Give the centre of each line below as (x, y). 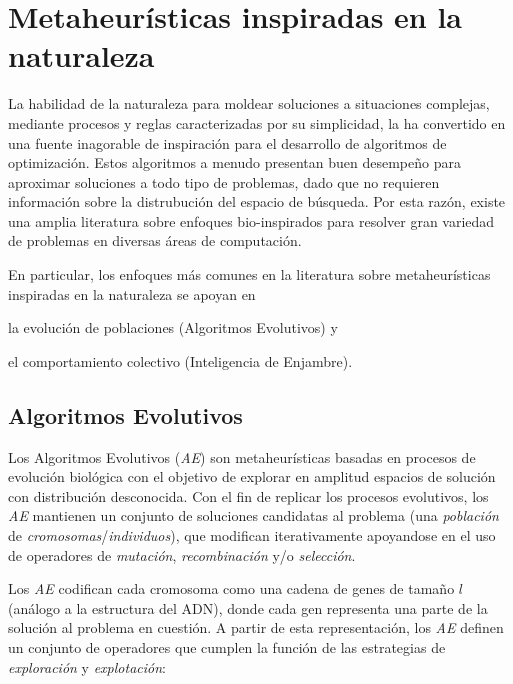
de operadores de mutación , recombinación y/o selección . (182, 554)
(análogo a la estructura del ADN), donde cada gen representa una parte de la (248, 607)
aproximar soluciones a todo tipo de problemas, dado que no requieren (224, 181)
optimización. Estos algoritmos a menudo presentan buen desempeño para (234, 162)
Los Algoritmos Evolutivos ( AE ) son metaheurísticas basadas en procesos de (242, 456)
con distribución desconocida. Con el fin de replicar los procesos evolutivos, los (248, 495)
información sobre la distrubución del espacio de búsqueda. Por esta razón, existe (257, 201)
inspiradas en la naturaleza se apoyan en (132, 293)
